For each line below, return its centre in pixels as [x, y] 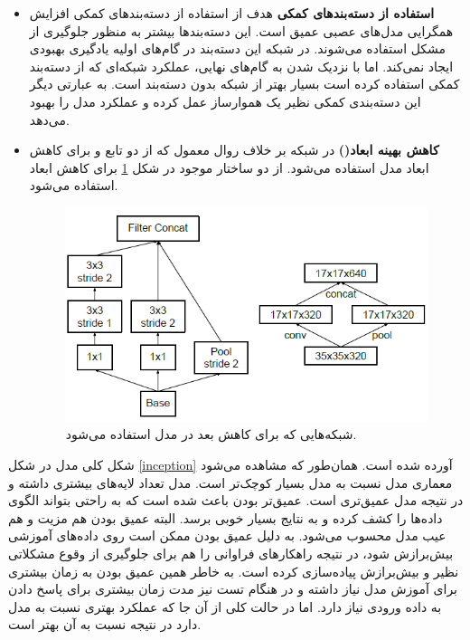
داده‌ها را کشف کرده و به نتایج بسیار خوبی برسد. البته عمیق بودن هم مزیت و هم [226, 517]
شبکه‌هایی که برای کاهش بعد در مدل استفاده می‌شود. [211, 434]
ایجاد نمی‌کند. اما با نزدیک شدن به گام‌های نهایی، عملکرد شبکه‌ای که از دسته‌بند [241, 66]
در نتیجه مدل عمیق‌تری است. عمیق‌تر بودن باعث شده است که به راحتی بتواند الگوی [236, 500]
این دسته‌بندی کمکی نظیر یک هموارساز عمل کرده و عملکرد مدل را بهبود [225, 101]
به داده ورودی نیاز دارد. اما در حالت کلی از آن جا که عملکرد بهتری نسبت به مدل [225, 606]
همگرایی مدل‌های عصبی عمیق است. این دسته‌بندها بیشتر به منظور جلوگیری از [241, 30]
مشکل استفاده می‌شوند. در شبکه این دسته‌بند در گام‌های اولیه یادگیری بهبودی [238, 48]
